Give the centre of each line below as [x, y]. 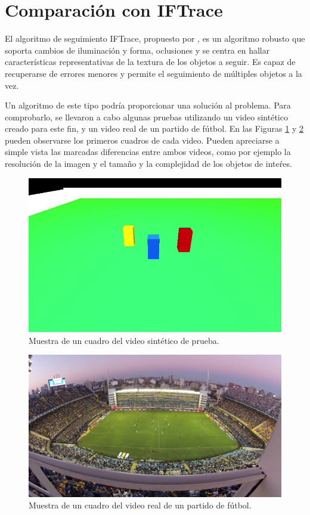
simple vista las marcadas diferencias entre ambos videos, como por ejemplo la [148, 152]
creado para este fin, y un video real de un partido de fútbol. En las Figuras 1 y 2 [154, 128]
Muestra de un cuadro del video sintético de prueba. [124, 340]
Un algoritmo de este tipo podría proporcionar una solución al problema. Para [148, 105]
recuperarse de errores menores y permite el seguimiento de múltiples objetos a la [154, 73]
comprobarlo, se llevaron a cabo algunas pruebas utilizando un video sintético [146, 117]
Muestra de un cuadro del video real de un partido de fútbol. [140, 505]
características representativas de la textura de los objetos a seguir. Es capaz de [150, 62]
